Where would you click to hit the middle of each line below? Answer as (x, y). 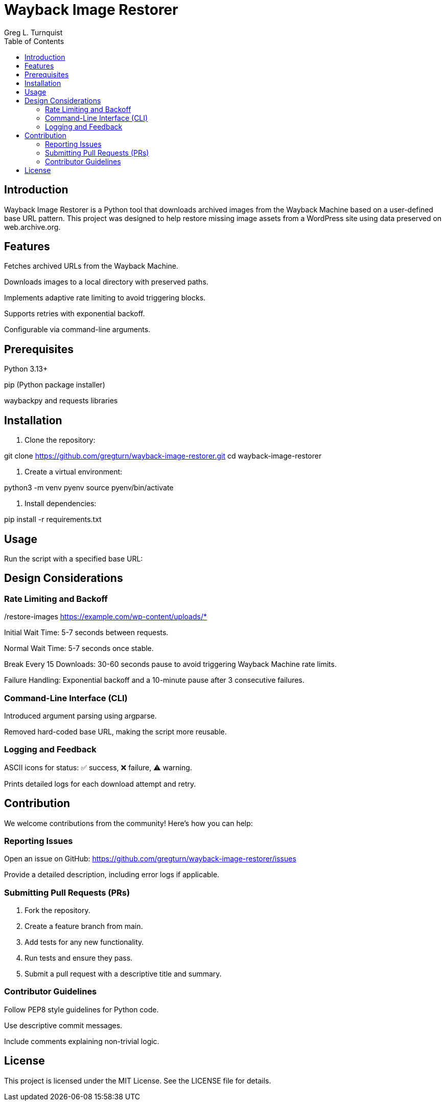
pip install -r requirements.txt (53, 519)
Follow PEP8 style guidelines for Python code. (81, 1009)
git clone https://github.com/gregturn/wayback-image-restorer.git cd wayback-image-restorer (163, 456)
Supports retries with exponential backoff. (75, 314)
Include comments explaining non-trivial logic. (82, 1041)
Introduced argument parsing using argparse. (80, 716)
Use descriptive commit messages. (63, 1025)
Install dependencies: (61, 504)
